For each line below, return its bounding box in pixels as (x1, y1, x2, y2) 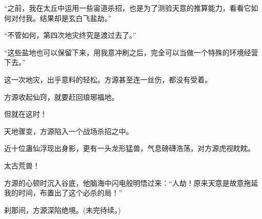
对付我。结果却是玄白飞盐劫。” (11, 12, 112, 23)
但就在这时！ (4, 108, 47, 119)
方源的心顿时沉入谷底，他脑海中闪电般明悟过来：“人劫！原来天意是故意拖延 (4, 177, 258, 188)
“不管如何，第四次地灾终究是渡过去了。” (4, 30, 137, 40)
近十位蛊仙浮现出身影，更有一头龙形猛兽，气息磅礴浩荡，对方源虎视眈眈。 (4, 143, 255, 154)
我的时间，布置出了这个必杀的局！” (4, 187, 122, 198)
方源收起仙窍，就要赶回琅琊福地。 (4, 91, 119, 102)
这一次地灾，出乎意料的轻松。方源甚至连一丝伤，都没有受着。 (4, 74, 212, 84)
